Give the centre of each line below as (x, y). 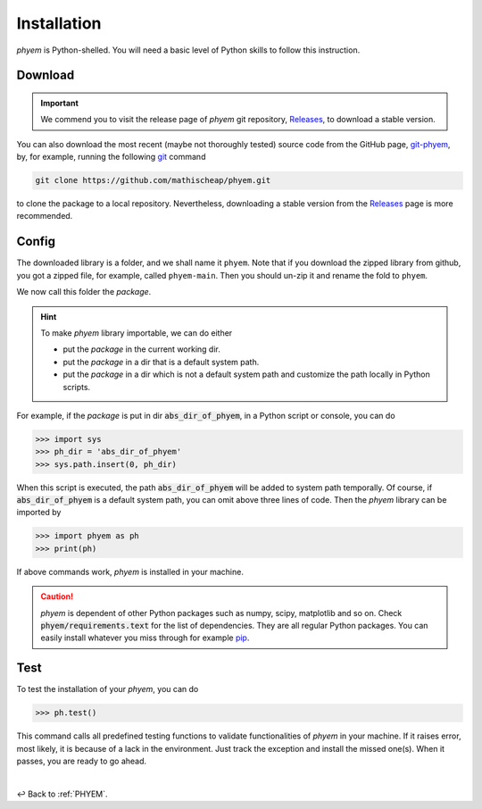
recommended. (45, 216)
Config (36, 242)
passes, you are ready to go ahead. (82, 761)
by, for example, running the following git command (111, 157)
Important (60, 103)
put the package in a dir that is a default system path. (161, 362)
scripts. (77, 387)
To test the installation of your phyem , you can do (108, 689)
